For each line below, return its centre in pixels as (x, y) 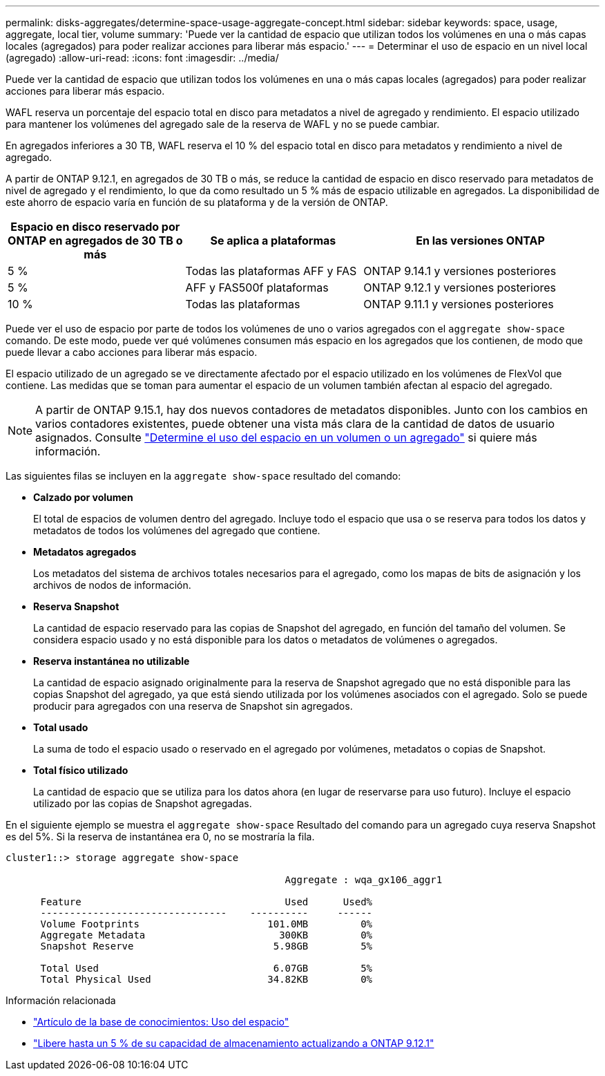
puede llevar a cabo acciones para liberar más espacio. (132, 352)
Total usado (61, 727)
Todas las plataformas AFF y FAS (271, 271)
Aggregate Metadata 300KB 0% (207, 935)
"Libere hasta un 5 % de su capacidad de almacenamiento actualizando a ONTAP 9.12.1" (234, 1043)
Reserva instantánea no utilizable (112, 661)
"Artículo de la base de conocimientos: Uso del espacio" (161, 1022)
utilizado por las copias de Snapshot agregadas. (143, 803)
